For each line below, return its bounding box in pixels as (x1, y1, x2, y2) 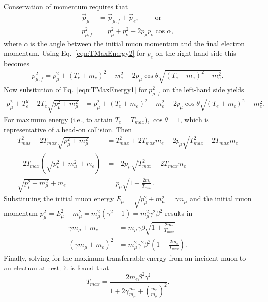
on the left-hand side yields (162, 84, 244, 95)
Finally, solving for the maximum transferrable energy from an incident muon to (4, 253, 246, 263)
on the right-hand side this (155, 48, 236, 58)
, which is (180, 114, 209, 124)
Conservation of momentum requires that (4, 1, 128, 11)
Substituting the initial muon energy (4, 193, 114, 203)
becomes (4, 58, 30, 68)
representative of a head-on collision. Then (4, 124, 132, 134)
